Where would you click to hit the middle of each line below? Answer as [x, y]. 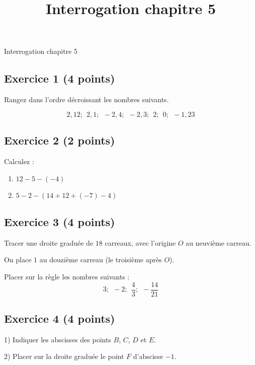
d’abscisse [148, 356]
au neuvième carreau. [219, 242]
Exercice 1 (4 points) [60, 78]
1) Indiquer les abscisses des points [58, 339]
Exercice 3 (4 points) [60, 221]
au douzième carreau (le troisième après [101, 260]
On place [18, 260]
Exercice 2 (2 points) [60, 140]
